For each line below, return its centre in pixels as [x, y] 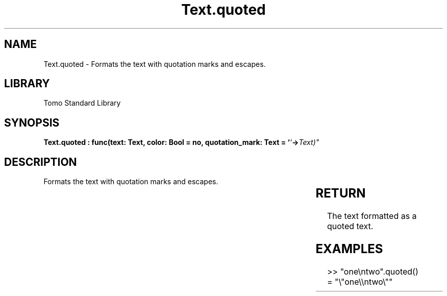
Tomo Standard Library [82, 103]
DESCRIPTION [41, 162]
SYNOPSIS [32, 122]
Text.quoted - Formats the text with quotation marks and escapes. [155, 64]
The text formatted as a [372, 216]
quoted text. [350, 226]
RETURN [341, 193]
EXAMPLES [349, 249]
